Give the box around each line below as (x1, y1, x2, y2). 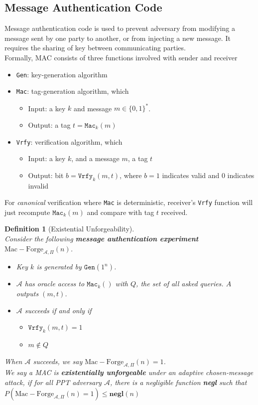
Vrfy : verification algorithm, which (16, 136, 123, 147)
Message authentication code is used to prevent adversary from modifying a (4, 23, 235, 33)
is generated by (36, 261, 82, 272)
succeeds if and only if (24, 305, 92, 315)
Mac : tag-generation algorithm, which (16, 86, 129, 96)
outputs (16, 288, 39, 299)
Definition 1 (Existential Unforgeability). (4, 223, 134, 234)
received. (161, 206, 188, 217)
